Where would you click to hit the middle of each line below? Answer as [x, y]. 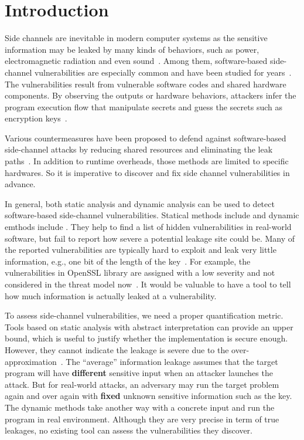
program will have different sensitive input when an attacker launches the [139, 373]
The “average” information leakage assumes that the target [172, 361]
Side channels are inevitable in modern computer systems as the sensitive [136, 38]
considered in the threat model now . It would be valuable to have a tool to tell [148, 284]
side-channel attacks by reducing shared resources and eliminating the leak [139, 149]
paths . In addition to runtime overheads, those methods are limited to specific [147, 161]
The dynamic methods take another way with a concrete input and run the [140, 407]
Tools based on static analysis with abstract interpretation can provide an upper [149, 326]
